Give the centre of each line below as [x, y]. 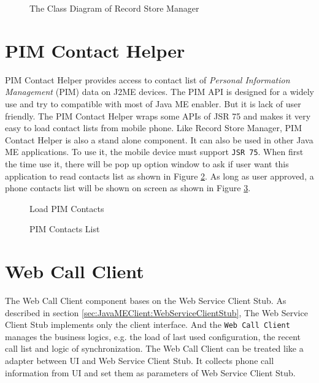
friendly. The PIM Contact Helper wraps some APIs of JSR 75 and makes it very [158, 116]
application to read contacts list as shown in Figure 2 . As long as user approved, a [159, 176]
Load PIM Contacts [67, 208]
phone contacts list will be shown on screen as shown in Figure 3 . [128, 188]
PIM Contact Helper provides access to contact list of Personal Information [148, 79]
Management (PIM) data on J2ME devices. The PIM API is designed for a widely [159, 92]
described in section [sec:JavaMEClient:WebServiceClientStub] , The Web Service [156, 312]
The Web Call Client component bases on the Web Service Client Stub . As [146, 301]
